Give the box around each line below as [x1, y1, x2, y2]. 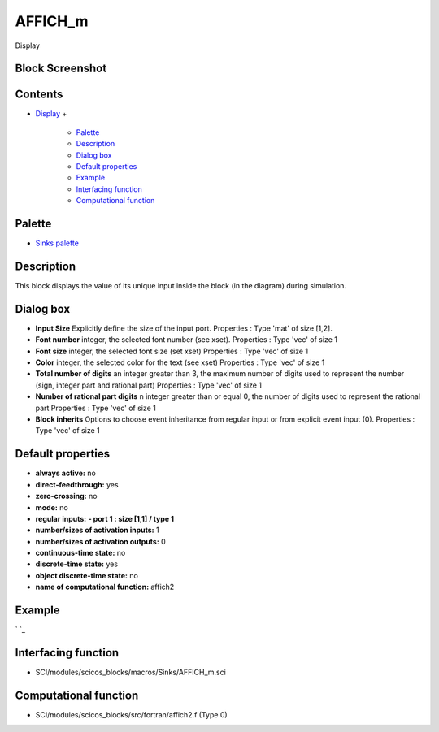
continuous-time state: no [35, 548, 126, 558]
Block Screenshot [15, 62, 107, 76]
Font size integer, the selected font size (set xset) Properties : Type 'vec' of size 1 [35, 346, 309, 356]
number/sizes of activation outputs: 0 [35, 536, 166, 546]
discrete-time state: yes [35, 559, 118, 569]
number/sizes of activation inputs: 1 [35, 525, 159, 535]
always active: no [35, 468, 97, 479]
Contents [15, 88, 63, 102]
